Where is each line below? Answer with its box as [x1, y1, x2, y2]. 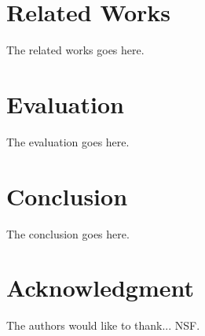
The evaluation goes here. [6, 133, 130, 150]
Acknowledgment [6, 271, 194, 304]
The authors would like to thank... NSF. [6, 317, 200, 334]
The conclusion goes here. [6, 225, 130, 242]
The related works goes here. [6, 42, 145, 58]
